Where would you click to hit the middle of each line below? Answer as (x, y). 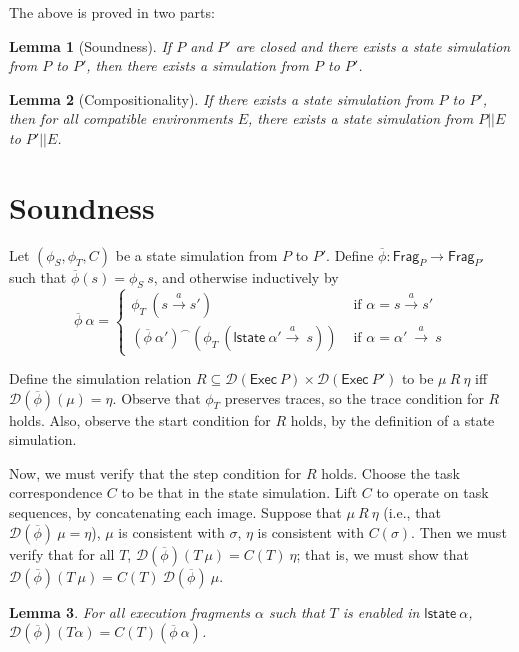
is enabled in (381, 611)
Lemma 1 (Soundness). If (90, 45)
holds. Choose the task (390, 472)
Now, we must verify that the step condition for (155, 472)
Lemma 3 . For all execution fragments (130, 611)
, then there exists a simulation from (197, 65)
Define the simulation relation (100, 378)
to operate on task (432, 492)
